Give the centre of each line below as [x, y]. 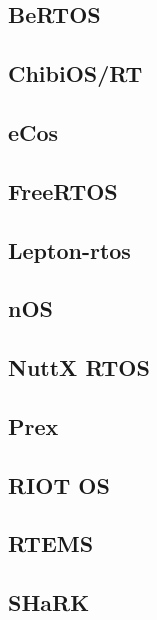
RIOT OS [59, 484]
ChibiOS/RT [75, 73]
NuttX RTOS [79, 367]
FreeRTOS [63, 190]
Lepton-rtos [69, 249]
